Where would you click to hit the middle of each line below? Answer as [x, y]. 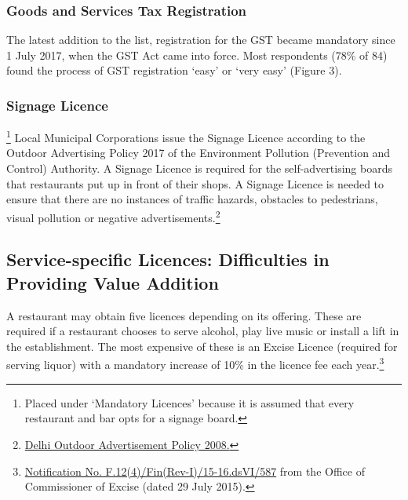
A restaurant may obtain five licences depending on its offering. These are [184, 315]
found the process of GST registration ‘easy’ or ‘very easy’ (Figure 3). [174, 70]
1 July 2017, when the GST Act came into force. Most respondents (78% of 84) [197, 55]
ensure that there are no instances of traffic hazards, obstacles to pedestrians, [192, 199]
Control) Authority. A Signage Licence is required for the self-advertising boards [199, 168]
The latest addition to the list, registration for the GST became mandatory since [201, 40]
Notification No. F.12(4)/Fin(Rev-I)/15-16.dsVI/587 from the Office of [195, 471]
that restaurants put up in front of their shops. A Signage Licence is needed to [195, 183]
